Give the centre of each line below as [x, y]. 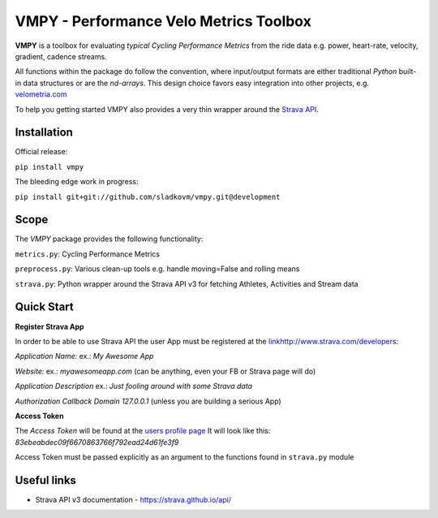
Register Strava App [49, 326]
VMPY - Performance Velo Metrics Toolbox [163, 21]
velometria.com [41, 94]
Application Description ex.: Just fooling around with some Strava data [134, 386]
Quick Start [44, 307]
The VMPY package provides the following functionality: [109, 239]
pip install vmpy [49, 167]
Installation [44, 133]
